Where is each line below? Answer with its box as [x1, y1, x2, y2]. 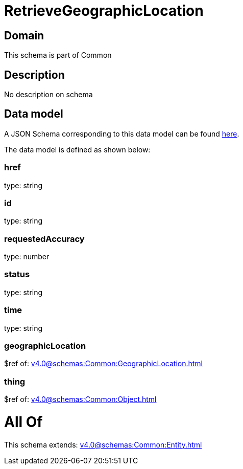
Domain [4, 29, 44, 42]
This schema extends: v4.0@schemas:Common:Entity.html [4, 440, 202, 449]
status [4, 269, 30, 280]
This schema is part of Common [4, 51, 112, 60]
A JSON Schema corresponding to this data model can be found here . [4, 129, 239, 138]
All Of [4, 413, 43, 431]
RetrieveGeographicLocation [4, 2, 204, 19]
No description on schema [4, 90, 93, 99]
